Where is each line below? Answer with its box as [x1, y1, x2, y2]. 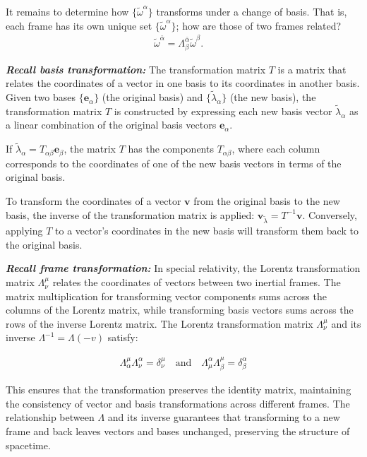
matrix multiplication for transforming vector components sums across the [6, 288, 327, 303]
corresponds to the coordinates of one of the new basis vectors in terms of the [6, 155, 342, 170]
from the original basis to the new [193, 193, 340, 208]
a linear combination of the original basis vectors [6, 117, 217, 132]
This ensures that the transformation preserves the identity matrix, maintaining [6, 382, 351, 397]
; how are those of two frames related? [176, 18, 342, 32]
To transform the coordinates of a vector [6, 193, 181, 208]
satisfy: [107, 330, 138, 345]
